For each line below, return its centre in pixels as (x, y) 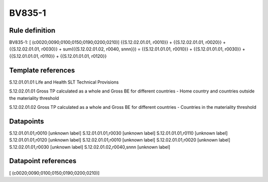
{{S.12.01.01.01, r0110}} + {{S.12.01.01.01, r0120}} (58, 56)
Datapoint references (43, 161)
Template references (42, 70)
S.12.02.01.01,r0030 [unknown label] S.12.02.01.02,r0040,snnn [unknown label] (90, 147)
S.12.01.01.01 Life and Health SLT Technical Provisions (64, 82)
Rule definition (32, 30)
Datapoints (27, 121)
